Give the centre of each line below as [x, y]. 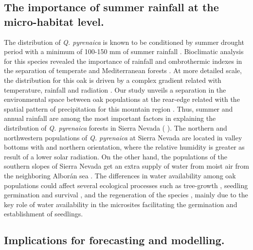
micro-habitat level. [54, 21]
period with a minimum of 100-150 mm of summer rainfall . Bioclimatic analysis [124, 51]
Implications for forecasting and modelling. [114, 240]
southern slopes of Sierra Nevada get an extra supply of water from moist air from [126, 166]
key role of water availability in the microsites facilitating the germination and [121, 204]
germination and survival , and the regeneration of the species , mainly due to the [126, 195]
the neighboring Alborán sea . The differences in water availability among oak [120, 175]
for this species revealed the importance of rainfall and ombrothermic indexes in [123, 61]
